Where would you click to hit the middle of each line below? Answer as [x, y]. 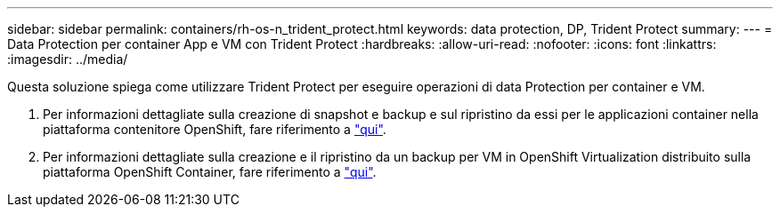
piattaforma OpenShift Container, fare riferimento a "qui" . [210, 172]
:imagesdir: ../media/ [68, 59]
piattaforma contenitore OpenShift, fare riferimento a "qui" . [215, 129]
